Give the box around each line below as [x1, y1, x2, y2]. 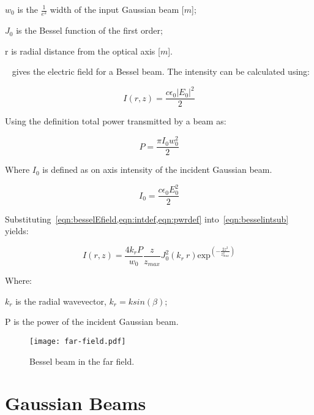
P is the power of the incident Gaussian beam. [5, 315, 179, 328]
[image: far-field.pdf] [29, 337, 126, 346]
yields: [5, 224, 29, 237]
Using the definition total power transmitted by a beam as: [5, 115, 226, 128]
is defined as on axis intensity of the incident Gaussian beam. [42, 163, 272, 176]
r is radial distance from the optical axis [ [5, 44, 160, 57]
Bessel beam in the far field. [29, 354, 135, 367]
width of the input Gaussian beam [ [50, 3, 184, 15]
